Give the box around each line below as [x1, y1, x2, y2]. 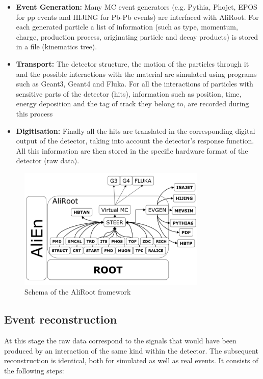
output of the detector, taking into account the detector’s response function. [16, 135, 254, 146]
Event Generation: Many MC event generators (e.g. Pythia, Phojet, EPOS [16, 2, 257, 12]
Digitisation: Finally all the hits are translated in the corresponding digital [16, 125, 255, 136]
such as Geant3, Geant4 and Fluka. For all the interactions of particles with [16, 78, 253, 89]
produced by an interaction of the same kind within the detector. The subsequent [4, 345, 258, 356]
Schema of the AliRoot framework [24, 286, 131, 297]
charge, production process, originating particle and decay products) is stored [16, 31, 258, 42]
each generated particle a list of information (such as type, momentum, [16, 21, 238, 32]
